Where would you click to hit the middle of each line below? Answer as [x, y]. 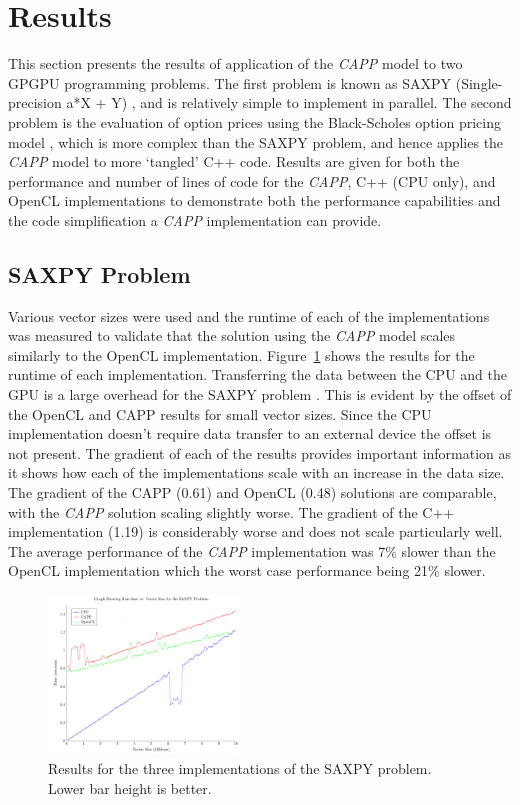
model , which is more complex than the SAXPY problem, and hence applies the [256, 141]
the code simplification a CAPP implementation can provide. [195, 219]
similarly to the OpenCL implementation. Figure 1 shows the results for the [241, 354]
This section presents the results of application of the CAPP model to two [235, 63]
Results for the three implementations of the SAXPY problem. [240, 768]
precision [35, 102]
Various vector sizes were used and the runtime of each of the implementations [249, 315]
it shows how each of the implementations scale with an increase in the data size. [256, 472]
